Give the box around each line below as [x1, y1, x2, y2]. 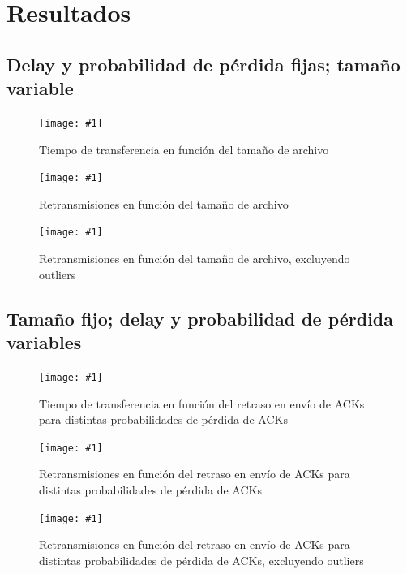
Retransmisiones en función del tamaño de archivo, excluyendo [39, 250, 350, 267]
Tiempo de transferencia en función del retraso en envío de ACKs [39, 395, 365, 412]
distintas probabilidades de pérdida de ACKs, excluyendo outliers [39, 551, 364, 568]
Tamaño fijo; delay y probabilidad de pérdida [6, 305, 394, 330]
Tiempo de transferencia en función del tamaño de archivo [39, 140, 329, 158]
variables [6, 330, 82, 355]
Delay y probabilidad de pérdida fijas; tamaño [6, 51, 401, 76]
